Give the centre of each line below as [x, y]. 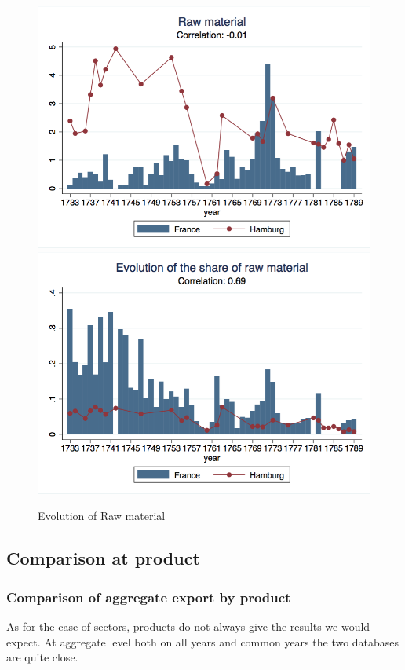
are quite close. [42, 657]
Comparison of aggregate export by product [149, 597]
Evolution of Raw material [102, 516]
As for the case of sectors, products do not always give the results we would [188, 626]
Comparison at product [103, 558]
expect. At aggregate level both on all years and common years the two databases [203, 641]
